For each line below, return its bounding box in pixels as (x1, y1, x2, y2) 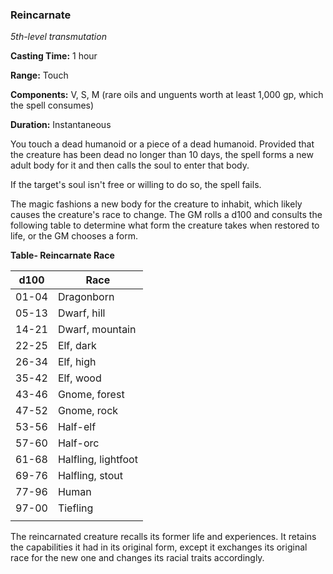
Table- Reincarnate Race (10, 249, 115, 262)
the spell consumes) (10, 99, 95, 112)
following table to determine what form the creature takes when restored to (10, 219, 320, 232)
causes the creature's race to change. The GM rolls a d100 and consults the (10, 209, 323, 221)
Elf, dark (57, 339, 97, 353)
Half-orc (57, 436, 100, 450)
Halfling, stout (57, 469, 123, 483)
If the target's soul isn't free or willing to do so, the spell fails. (10, 179, 262, 191)
